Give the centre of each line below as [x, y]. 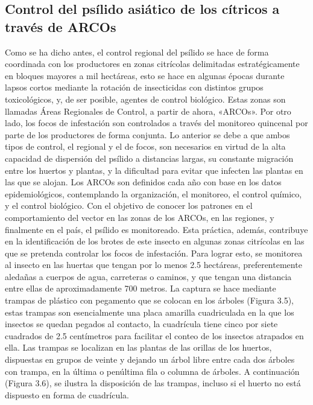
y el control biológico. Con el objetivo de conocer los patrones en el [129, 206]
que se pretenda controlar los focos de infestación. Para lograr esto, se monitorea [154, 253]
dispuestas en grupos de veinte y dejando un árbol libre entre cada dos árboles [150, 359]
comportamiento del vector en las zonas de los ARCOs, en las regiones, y [140, 217]
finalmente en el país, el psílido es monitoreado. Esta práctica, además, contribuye [156, 229]
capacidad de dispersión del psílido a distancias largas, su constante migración [149, 158]
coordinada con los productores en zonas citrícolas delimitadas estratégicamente [152, 64]
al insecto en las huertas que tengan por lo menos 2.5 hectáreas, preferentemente [153, 265]
